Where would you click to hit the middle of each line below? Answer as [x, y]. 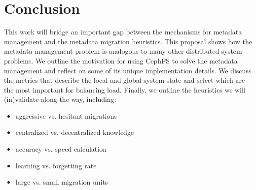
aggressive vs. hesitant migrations [66, 115]
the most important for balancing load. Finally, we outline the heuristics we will [125, 89]
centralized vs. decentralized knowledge [75, 132]
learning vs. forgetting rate [56, 165]
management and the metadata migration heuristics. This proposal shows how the [128, 41]
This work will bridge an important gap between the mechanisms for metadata [123, 32]
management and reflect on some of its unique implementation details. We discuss [128, 70]
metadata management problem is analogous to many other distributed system [123, 51]
